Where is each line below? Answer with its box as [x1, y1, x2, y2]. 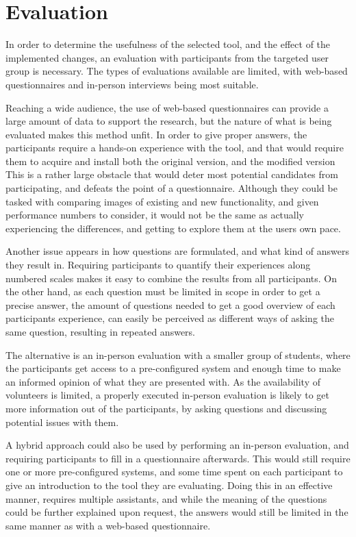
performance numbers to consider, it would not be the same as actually [5, 208, 305, 222]
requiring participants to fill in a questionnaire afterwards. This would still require [5, 451, 351, 465]
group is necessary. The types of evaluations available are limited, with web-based [5, 64, 348, 78]
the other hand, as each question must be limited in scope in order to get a [5, 284, 320, 299]
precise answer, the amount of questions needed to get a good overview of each [5, 297, 335, 312]
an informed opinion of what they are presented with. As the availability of [5, 374, 320, 388]
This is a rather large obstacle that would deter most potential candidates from [5, 167, 338, 182]
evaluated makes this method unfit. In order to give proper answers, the [5, 127, 307, 141]
